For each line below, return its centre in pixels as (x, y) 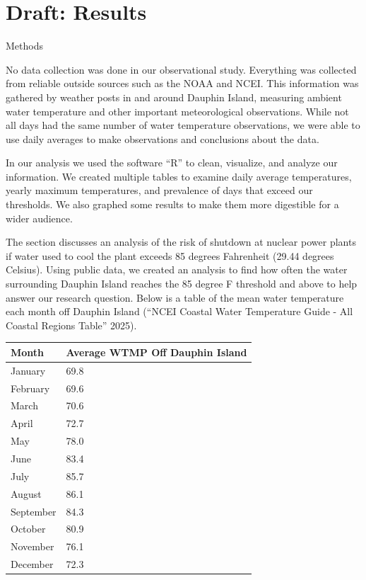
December (32, 564)
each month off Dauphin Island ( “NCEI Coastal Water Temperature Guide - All (179, 311)
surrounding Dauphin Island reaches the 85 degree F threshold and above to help (182, 284)
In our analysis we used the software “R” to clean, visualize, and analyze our (172, 163)
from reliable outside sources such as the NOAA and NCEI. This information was (182, 83)
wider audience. (39, 218)
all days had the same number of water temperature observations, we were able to (183, 125)
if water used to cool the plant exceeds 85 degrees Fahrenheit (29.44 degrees (170, 255)
